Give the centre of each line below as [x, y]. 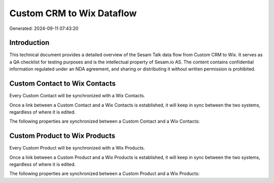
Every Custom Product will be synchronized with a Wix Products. [77, 148]
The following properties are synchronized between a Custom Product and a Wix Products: [105, 174]
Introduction [29, 43]
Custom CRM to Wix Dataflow [73, 13]
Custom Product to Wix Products [62, 136]
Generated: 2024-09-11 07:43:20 [44, 28]
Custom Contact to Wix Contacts [63, 84]
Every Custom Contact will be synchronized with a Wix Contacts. [77, 96]
